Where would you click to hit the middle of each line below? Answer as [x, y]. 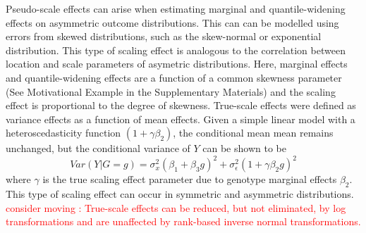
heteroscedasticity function [63, 133]
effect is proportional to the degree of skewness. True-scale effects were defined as [181, 105]
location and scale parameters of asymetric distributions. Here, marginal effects [177, 64]
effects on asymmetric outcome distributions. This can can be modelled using [172, 22]
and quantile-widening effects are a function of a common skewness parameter [174, 77]
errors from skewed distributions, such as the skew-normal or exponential [164, 36]
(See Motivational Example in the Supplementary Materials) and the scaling [171, 91]
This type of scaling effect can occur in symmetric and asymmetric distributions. [180, 194]
